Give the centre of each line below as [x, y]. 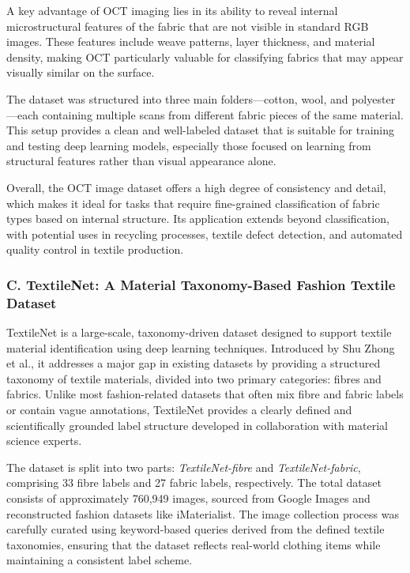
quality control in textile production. [95, 249]
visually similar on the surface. [81, 72]
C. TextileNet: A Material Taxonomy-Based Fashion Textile [201, 284]
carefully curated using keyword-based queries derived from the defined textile [196, 529]
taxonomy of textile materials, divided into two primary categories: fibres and [194, 378]
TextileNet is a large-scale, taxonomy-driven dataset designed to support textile [199, 332]
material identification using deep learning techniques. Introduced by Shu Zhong [201, 347]
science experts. [44, 441]
